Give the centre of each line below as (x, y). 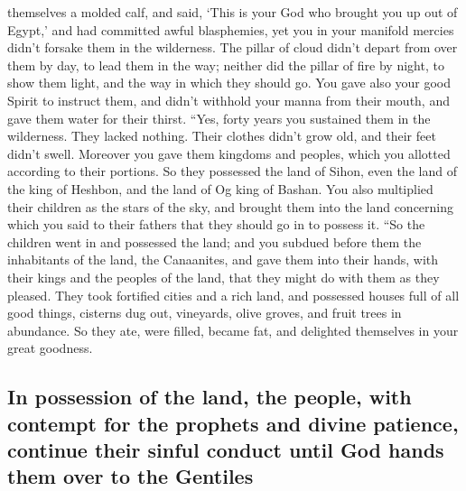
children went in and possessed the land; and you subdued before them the (214, 241)
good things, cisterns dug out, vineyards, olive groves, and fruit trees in (205, 313)
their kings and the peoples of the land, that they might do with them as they (224, 277)
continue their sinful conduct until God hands (226, 450)
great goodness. (50, 348)
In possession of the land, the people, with (210, 397)
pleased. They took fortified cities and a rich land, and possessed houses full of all (233, 295)
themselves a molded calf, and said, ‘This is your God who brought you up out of (233, 12)
